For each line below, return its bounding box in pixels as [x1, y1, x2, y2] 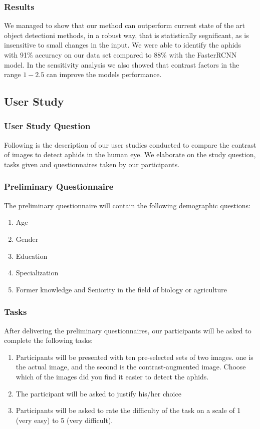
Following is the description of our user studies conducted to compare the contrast [4, 139, 256, 150]
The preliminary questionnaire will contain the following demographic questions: [4, 200, 250, 210]
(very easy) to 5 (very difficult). [16, 414, 113, 425]
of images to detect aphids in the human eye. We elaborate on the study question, [4, 149, 256, 160]
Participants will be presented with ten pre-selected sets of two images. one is [16, 351, 253, 362]
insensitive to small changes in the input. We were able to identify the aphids [4, 40, 241, 50]
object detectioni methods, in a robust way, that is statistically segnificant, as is [4, 30, 249, 40]
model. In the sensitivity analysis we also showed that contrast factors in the [4, 59, 239, 70]
